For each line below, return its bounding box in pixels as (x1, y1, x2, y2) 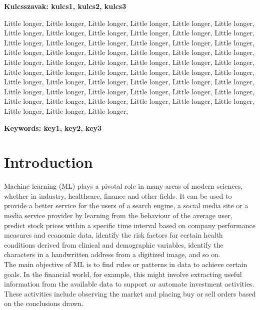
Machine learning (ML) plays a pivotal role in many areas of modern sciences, (4, 181, 243, 191)
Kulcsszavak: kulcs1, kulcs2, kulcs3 (4, 1, 126, 11)
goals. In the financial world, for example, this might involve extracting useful (4, 269, 242, 279)
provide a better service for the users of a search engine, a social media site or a (4, 200, 248, 211)
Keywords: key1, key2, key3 (4, 122, 102, 133)
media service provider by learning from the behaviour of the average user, (4, 210, 232, 221)
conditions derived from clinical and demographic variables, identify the (4, 239, 223, 250)
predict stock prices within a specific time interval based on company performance (4, 220, 255, 230)
